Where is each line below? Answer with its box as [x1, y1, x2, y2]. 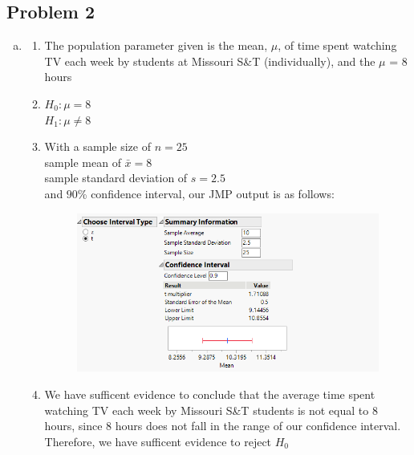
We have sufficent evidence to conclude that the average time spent [44, 386, 375, 403]
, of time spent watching [278, 37, 397, 54]
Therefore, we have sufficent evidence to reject [44, 433, 272, 449]
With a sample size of [44, 138, 151, 155]
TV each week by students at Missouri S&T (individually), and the [44, 52, 375, 69]
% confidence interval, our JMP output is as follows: [77, 185, 335, 201]
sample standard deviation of [44, 169, 188, 186]
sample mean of [44, 153, 121, 170]
